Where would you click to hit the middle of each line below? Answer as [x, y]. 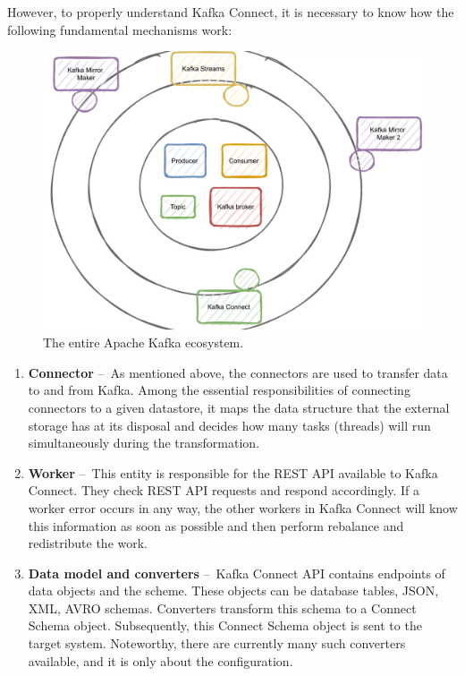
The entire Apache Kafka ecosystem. [144, 342]
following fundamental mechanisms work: [120, 29]
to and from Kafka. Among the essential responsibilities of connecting [219, 390]
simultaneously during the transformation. [144, 443]
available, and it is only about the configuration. [161, 660]
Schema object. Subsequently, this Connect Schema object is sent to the [225, 625]
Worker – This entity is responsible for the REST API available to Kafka [233, 472]
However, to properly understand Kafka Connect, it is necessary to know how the [231, 12]
